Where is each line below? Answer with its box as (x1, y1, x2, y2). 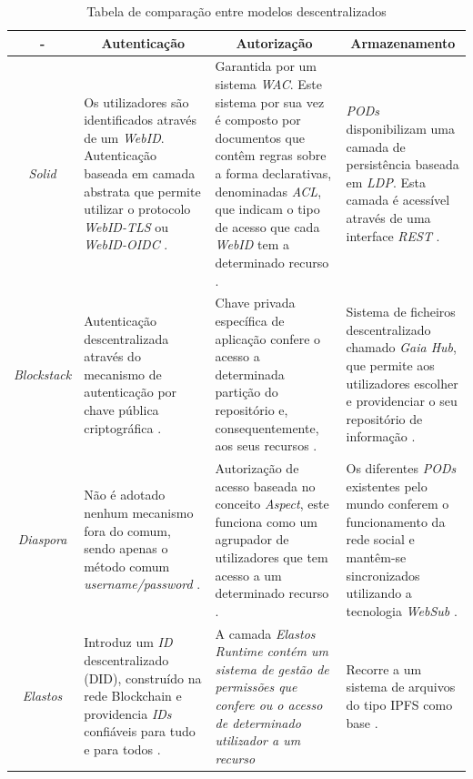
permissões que (215, 677, 297, 696)
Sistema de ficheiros (346, 302, 456, 321)
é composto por (215, 110, 301, 129)
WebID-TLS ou (84, 217, 169, 236)
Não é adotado (84, 485, 166, 504)
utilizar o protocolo (84, 199, 191, 218)
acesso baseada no (215, 476, 316, 495)
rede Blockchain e (84, 686, 182, 705)
